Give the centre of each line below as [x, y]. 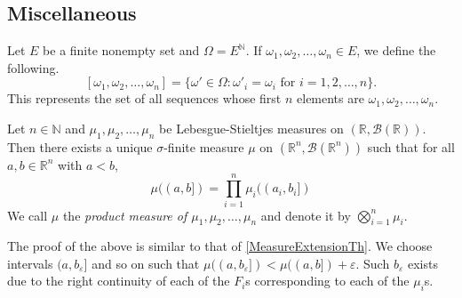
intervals [30, 263]
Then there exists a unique [80, 146]
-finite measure [204, 146]
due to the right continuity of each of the [119, 281]
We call [28, 215]
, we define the [396, 50]
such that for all [411, 146]
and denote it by [306, 215]
